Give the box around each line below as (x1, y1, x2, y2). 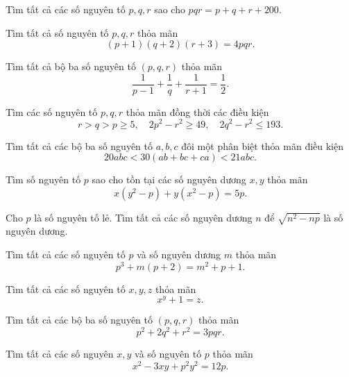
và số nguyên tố (135, 346, 202, 361)
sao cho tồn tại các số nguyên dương (92, 172, 246, 187)
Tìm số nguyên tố (6, 172, 81, 187)
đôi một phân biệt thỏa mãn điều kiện (181, 138, 344, 153)
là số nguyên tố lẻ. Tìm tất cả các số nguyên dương (34, 210, 253, 224)
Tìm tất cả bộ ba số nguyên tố (6, 59, 136, 74)
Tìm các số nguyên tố (6, 104, 98, 119)
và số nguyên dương (137, 247, 221, 262)
